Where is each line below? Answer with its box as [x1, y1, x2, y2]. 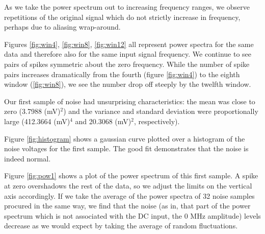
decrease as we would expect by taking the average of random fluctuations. [4, 220, 238, 231]
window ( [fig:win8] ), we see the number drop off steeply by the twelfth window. [4, 79, 251, 89]
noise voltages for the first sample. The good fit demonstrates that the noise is [4, 143, 249, 154]
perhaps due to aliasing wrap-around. [4, 21, 121, 32]
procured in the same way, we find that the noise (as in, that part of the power [4, 200, 251, 211]
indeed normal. [4, 153, 51, 163]
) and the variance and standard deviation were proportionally [63, 106, 258, 116]
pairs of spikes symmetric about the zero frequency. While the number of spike [4, 58, 250, 69]
